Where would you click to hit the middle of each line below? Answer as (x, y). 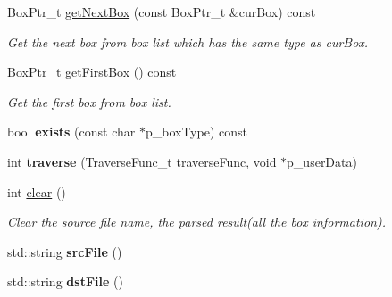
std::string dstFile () (65, 281)
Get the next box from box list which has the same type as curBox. (188, 41)
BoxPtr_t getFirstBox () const (92, 72)
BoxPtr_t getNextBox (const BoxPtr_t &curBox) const (162, 12)
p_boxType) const (196, 132)
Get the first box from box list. (89, 101)
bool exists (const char (71, 132)
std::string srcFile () (65, 251)
